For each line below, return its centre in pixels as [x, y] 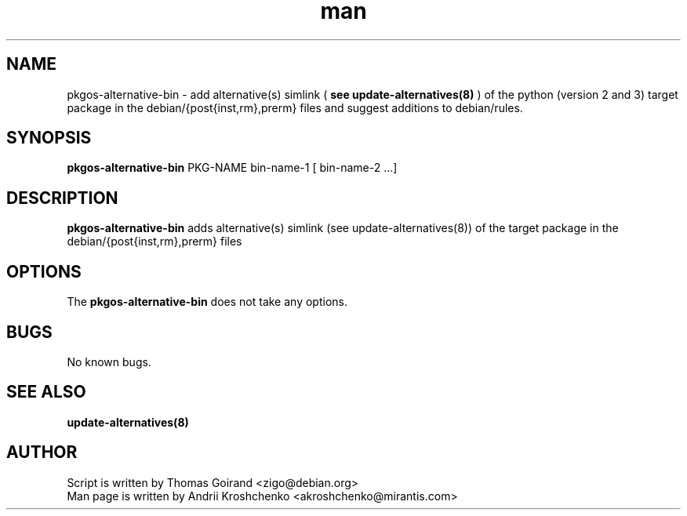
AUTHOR [42, 452]
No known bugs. [109, 362]
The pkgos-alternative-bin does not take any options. [207, 302]
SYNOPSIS [49, 138]
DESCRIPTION [62, 198]
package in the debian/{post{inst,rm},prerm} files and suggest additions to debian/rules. [295, 107]
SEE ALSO [46, 392]
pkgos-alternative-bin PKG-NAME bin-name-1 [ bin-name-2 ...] [232, 168]
